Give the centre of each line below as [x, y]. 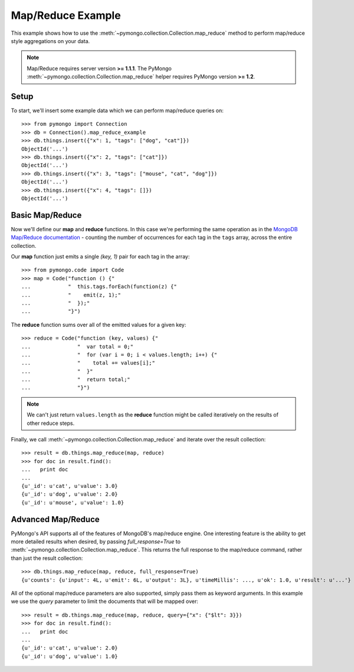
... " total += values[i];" [88, 363]
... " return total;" [76, 380]
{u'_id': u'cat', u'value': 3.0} [70, 486]
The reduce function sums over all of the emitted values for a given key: [99, 324]
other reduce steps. [51, 423]
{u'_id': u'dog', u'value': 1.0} [70, 656]
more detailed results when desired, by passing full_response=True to [96, 542]
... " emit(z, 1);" [71, 295]
